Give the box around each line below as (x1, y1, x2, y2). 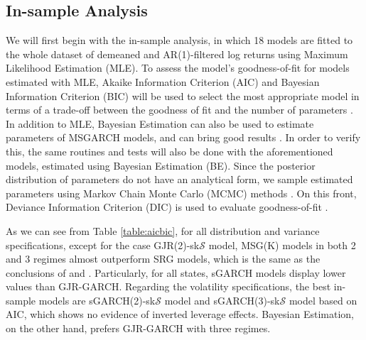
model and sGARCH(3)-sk (164, 292, 280, 307)
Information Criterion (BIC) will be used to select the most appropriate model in (6, 88, 360, 103)
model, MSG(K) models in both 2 (208, 237, 356, 252)
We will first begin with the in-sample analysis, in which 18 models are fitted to (6, 33, 353, 48)
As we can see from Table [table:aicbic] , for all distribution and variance (6, 223, 320, 238)
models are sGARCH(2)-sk (38, 292, 156, 307)
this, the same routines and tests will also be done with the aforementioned (6, 143, 333, 158)
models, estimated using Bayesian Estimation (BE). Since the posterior (6, 158, 316, 172)
